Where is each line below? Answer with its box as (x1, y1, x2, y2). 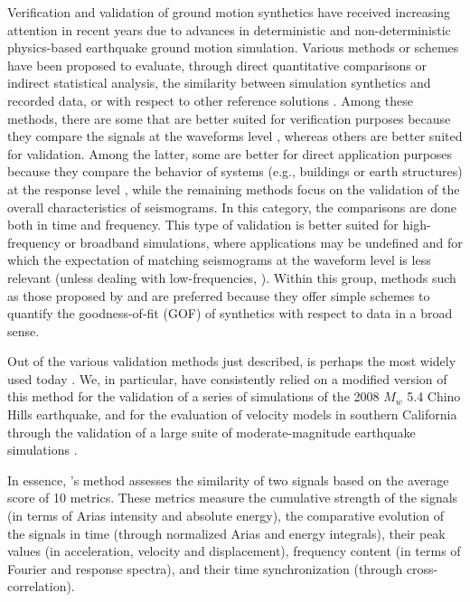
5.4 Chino (407, 387, 461, 406)
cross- (406, 559, 438, 578)
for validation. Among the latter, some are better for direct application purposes (7, 144, 453, 163)
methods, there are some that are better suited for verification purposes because (7, 108, 451, 127)
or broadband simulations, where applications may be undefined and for (64, 232, 463, 251)
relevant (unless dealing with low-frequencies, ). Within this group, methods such (7, 268, 456, 287)
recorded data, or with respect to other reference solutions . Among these (7, 90, 413, 109)
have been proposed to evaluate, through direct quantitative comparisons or (7, 55, 428, 74)
